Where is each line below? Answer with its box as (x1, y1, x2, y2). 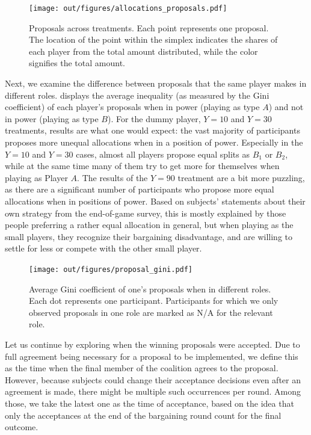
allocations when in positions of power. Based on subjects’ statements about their (5, 194, 306, 207)
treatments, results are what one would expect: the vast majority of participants (5, 124, 300, 137)
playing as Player (5, 171, 68, 184)
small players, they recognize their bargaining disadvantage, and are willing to (5, 230, 293, 242)
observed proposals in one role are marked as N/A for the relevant (29, 306, 273, 318)
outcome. (5, 421, 38, 433)
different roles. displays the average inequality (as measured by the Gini (5, 88, 269, 101)
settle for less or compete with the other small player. (5, 242, 202, 255)
